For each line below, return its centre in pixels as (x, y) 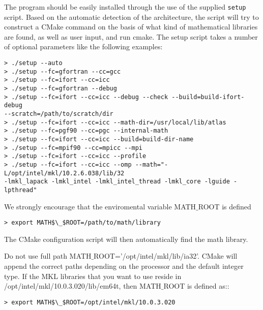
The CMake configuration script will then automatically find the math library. (126, 239)
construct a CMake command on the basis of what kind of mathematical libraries (131, 27)
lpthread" (21, 190)
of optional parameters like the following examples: (83, 46)
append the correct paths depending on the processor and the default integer (124, 266)
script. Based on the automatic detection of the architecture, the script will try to (131, 17)
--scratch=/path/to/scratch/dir (59, 114)
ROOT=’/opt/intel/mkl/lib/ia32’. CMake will (166, 256)
